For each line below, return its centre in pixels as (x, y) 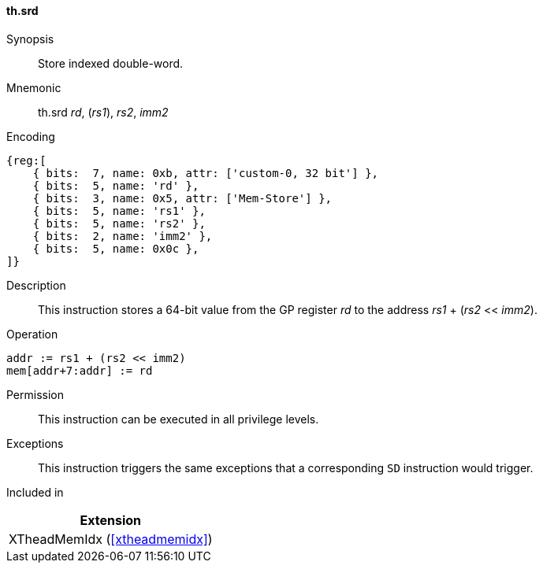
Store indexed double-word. (111, 63)
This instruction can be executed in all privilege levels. (179, 419)
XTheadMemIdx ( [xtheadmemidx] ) (111, 539)
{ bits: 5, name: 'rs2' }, (119, 223)
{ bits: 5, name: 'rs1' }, (119, 211)
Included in (35, 492)
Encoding (31, 136)
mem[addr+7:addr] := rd (80, 370)
